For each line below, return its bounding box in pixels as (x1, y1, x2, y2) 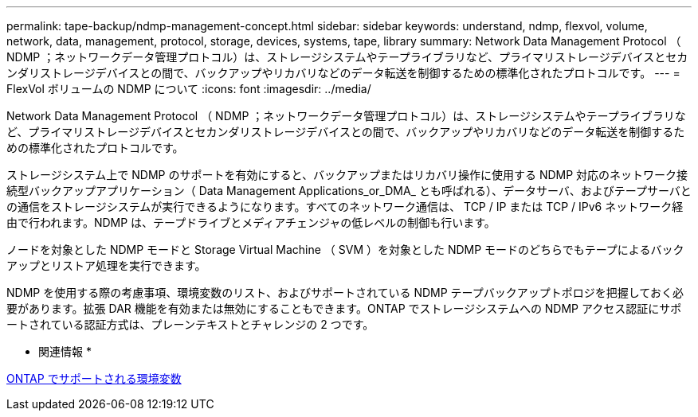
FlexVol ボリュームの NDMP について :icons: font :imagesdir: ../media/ (6, 82, 371, 95)
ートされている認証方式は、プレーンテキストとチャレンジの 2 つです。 (6, 318, 374, 331)
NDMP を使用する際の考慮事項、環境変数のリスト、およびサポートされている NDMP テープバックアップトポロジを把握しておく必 (6, 286, 684, 299)
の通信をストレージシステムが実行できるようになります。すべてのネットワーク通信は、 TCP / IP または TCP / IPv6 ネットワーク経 (6, 200, 684, 213)
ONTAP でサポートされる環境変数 (6, 372, 182, 385)
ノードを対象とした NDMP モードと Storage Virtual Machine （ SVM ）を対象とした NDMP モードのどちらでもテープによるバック (6, 243, 684, 256)
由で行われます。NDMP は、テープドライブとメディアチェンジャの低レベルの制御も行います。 (6, 216, 496, 229)
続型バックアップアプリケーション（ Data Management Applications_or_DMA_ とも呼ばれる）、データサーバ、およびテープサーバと (6, 184, 692, 197)
